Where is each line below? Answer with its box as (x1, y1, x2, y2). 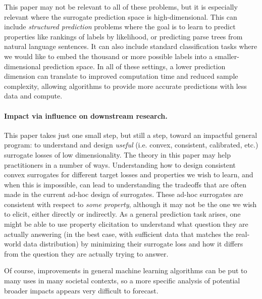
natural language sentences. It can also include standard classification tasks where (4, 41, 257, 52)
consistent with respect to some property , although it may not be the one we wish (4, 198, 257, 209)
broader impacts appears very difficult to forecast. (4, 285, 159, 295)
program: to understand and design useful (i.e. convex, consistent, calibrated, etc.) (4, 139, 258, 150)
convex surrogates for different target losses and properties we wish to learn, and (4, 169, 253, 180)
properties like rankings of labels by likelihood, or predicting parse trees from (4, 31, 243, 41)
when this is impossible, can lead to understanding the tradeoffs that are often (4, 179, 247, 189)
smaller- (215, 51, 239, 61)
